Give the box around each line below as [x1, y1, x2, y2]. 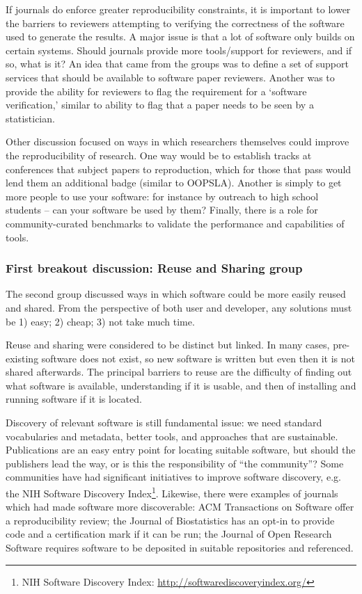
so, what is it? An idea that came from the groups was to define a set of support [6, 56, 349, 71]
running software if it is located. [6, 392, 142, 406]
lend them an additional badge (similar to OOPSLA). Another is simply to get [6, 175, 342, 190]
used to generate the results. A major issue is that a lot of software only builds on [6, 29, 355, 44]
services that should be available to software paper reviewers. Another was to [6, 70, 335, 84]
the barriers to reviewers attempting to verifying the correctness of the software [6, 15, 345, 30]
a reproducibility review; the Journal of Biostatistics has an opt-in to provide [6, 513, 335, 527]
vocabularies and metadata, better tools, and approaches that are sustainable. [6, 428, 338, 443]
